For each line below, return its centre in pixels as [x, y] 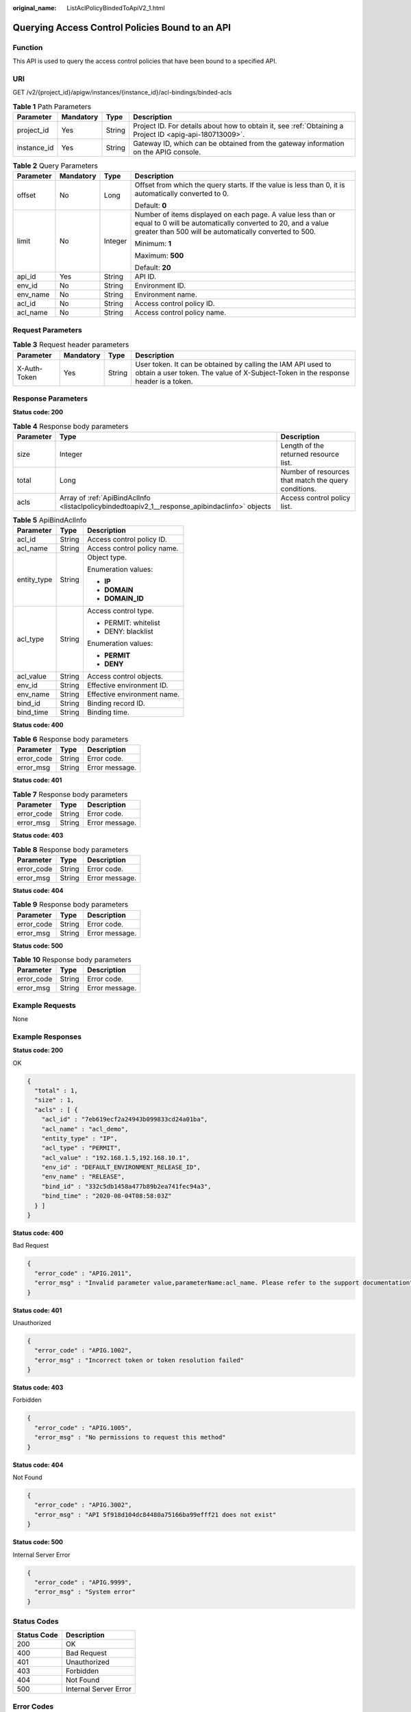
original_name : [35, 8]
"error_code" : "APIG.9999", [84, 1582]
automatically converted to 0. [182, 194]
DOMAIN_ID [124, 599]
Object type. [107, 557]
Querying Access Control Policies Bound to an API [122, 27]
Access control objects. [125, 677]
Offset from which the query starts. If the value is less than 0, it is [240, 185]
